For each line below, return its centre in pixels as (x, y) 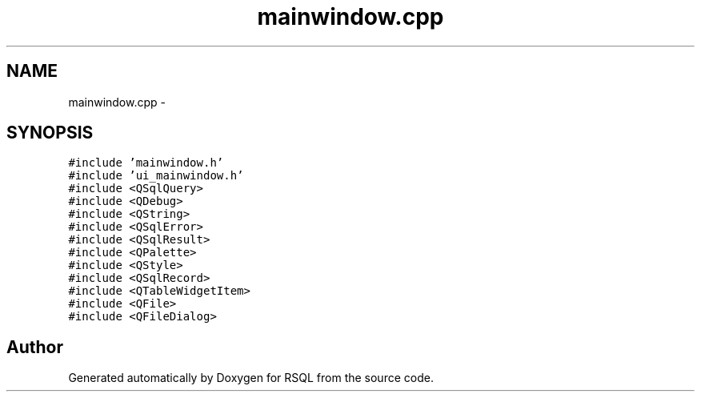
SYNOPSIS (50, 133)
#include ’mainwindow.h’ (146, 163)
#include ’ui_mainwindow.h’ (156, 176)
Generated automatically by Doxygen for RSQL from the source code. (251, 378)
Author (35, 347)
